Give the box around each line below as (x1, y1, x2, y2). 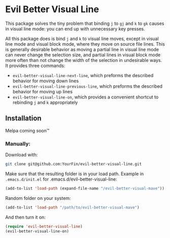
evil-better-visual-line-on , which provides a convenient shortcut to (12, 94, 159, 100)
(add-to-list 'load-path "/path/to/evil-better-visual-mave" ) (5, 205, 140, 210)
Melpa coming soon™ (5, 127, 50, 133)
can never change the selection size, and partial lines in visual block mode (5, 52, 161, 58)
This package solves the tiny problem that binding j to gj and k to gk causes (5, 20, 164, 26)
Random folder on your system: (5, 195, 71, 201)
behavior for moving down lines (12, 78, 79, 84)
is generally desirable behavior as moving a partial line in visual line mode (5, 46, 159, 52)
